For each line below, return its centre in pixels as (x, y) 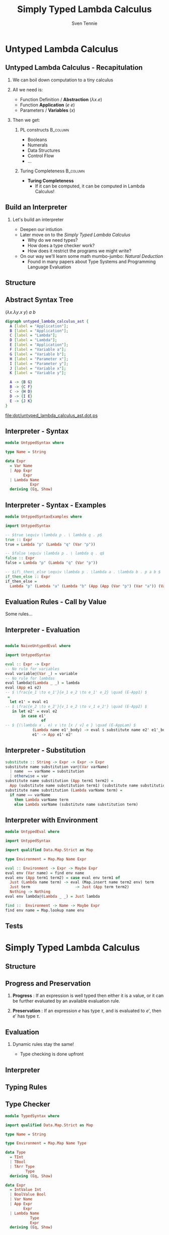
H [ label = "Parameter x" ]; (39, 359)
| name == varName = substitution (47, 771)
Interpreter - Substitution (46, 750)
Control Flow (41, 156)
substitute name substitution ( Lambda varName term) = (64, 790)
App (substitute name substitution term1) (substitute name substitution (89, 786)
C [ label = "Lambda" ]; (33, 335)
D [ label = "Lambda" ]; (33, 340)
